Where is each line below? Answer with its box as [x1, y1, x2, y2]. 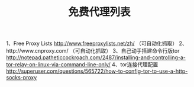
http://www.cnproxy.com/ [6, 47, 69, 54]
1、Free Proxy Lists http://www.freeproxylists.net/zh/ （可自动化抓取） [6, 40, 178, 47]
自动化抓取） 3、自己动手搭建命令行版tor [80, 47, 180, 54]
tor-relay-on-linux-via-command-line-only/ [6, 61, 111, 68]
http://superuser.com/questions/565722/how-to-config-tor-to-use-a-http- [6, 67, 188, 75]
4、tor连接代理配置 [111, 61, 159, 68]
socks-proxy [6, 74, 37, 81]
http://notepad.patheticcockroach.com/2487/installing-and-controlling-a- [6, 54, 186, 61]
